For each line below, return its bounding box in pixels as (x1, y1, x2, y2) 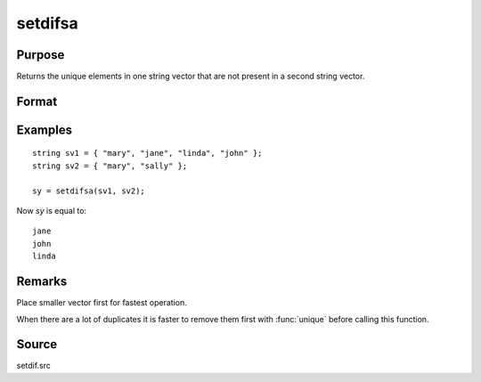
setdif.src (16, 361, 51, 371)
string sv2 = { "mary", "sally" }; (32, 160, 188, 171)
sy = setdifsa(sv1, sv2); (32, 185, 146, 196)
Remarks (16, 274, 68, 289)
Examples (16, 122, 73, 137)
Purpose (16, 47, 65, 62)
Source (16, 337, 58, 352)
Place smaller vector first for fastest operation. (16, 297, 187, 308)
